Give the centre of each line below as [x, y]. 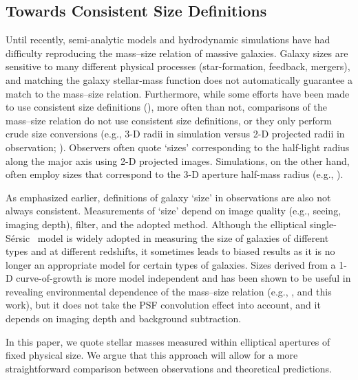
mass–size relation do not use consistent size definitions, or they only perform [169, 120]
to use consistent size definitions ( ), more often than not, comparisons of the [166, 107]
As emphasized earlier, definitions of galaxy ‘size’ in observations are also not [168, 197]
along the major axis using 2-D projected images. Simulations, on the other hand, [178, 160]
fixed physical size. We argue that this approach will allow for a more [152, 355]
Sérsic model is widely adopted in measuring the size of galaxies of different [167, 237]
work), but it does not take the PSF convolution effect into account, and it [163, 305]
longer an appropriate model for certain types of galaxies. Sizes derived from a [171, 264]
